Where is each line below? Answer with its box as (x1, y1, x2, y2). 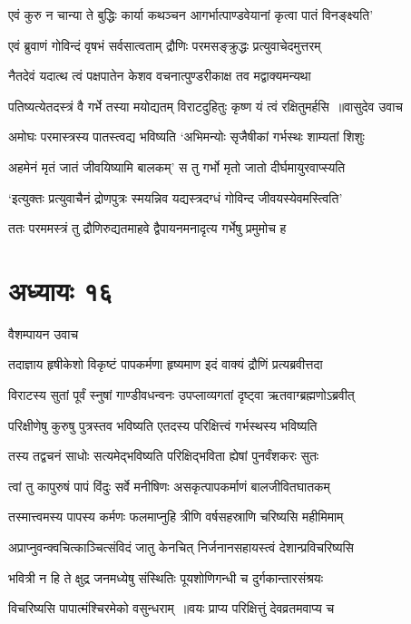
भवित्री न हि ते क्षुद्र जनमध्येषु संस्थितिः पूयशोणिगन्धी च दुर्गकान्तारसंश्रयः (8, 568, 323, 587)
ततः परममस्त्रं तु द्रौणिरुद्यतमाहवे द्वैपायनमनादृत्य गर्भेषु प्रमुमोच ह (8, 219, 287, 238)
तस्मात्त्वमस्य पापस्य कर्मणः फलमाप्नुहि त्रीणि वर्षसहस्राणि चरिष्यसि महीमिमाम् (8, 507, 344, 526)
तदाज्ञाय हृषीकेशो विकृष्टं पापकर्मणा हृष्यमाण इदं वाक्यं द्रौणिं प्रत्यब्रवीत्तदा (8, 355, 323, 374)
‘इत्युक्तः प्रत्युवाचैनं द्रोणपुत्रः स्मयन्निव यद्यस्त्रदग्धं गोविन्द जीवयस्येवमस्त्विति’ (8, 188, 343, 207)
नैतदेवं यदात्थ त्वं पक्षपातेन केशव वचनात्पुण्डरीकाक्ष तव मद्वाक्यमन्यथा (8, 66, 311, 85)
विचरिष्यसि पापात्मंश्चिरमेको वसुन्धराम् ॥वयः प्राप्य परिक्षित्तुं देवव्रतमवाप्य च (8, 599, 335, 618)
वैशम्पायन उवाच (8, 324, 79, 343)
